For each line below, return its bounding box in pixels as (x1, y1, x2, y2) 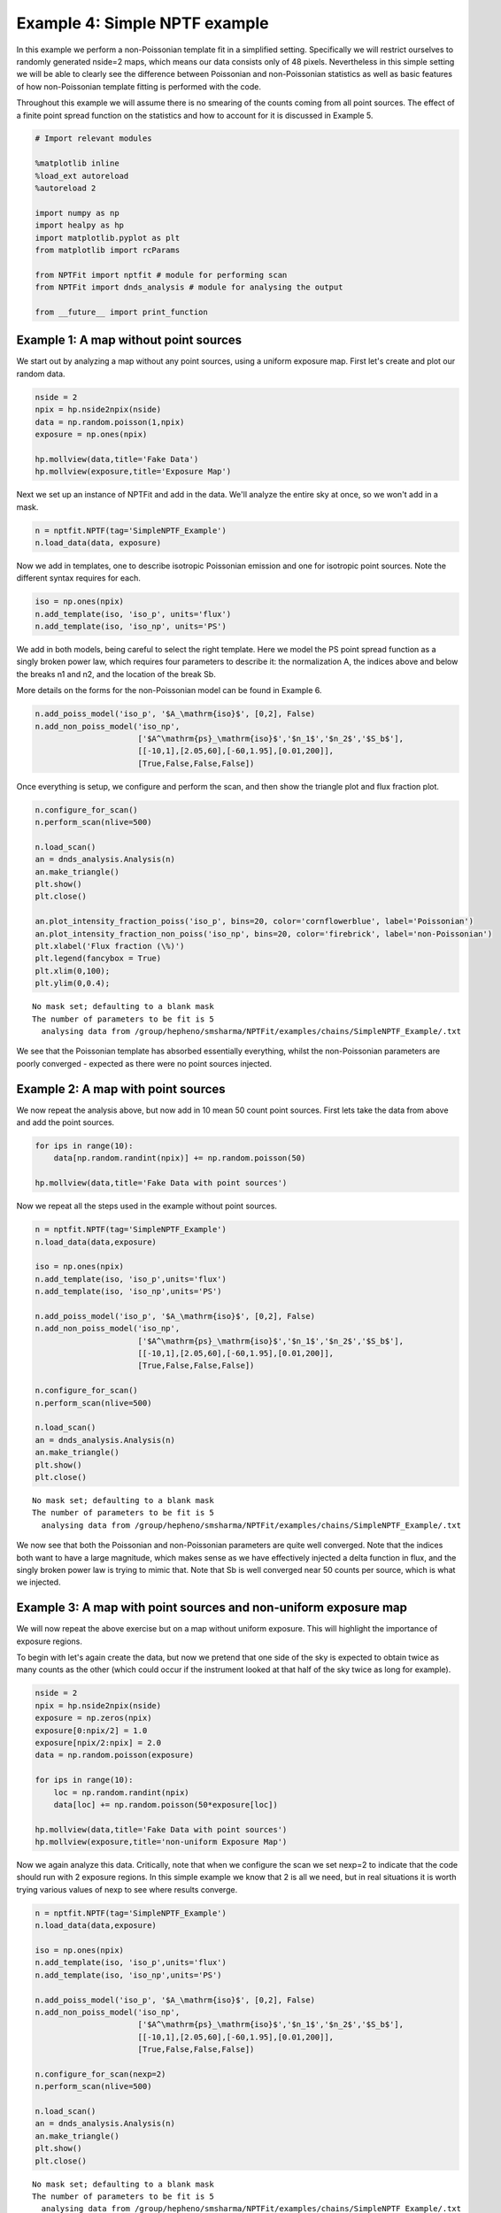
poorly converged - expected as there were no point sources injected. (16, 1058, 272, 1068)
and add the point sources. (16, 1117, 115, 1128)
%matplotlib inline (35, 158, 119, 168)
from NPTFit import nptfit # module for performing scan (35, 270, 288, 280)
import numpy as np (35, 208, 119, 218)
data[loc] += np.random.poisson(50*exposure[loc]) (53, 1800, 278, 1809)
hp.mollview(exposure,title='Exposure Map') (35, 467, 232, 477)
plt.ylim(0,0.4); (35, 978, 111, 989)
